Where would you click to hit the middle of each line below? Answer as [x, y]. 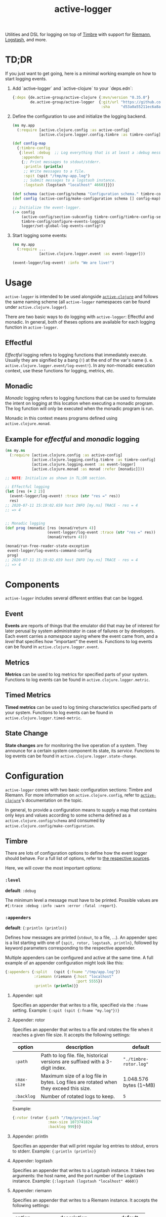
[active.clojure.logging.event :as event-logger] [83, 464]
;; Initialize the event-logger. [47, 207]
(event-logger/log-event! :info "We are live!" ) [63, 263]
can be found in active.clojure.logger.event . [52, 647]
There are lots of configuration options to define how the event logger [76, 853]
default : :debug [21, 890]
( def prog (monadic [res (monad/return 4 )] [51, 528]
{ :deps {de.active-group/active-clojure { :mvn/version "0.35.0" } [81, 98]
